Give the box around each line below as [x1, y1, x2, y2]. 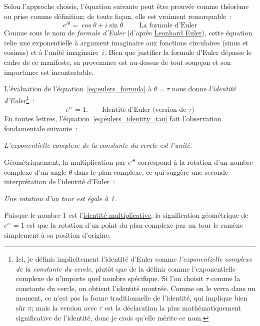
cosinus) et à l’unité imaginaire [4, 47, 98, 57]
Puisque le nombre [4, 210, 61, 220]
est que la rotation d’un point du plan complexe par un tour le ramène [26, 219, 243, 230]
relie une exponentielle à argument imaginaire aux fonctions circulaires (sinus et [4, 37, 248, 47]
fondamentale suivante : [4, 123, 78, 133]
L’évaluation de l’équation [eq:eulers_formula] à [4, 83, 152, 94]
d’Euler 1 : [4, 93, 35, 105]
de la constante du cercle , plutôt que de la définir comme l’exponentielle [15, 263, 236, 274]
